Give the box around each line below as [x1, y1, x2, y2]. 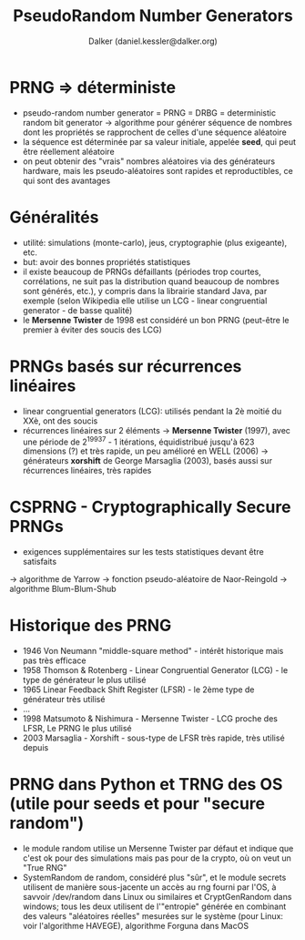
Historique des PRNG [9, 616, 172, 636]
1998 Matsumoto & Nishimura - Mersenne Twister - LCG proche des [22, 713, 278, 724]
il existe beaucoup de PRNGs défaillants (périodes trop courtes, [22, 266, 261, 277]
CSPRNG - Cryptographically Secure [9, 497, 291, 517]
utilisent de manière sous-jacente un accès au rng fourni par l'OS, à [22, 882, 277, 893]
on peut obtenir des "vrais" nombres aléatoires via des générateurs [22, 156, 276, 167]
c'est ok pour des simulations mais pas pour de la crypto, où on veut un [22, 853, 291, 863]
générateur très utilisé [22, 694, 106, 705]
